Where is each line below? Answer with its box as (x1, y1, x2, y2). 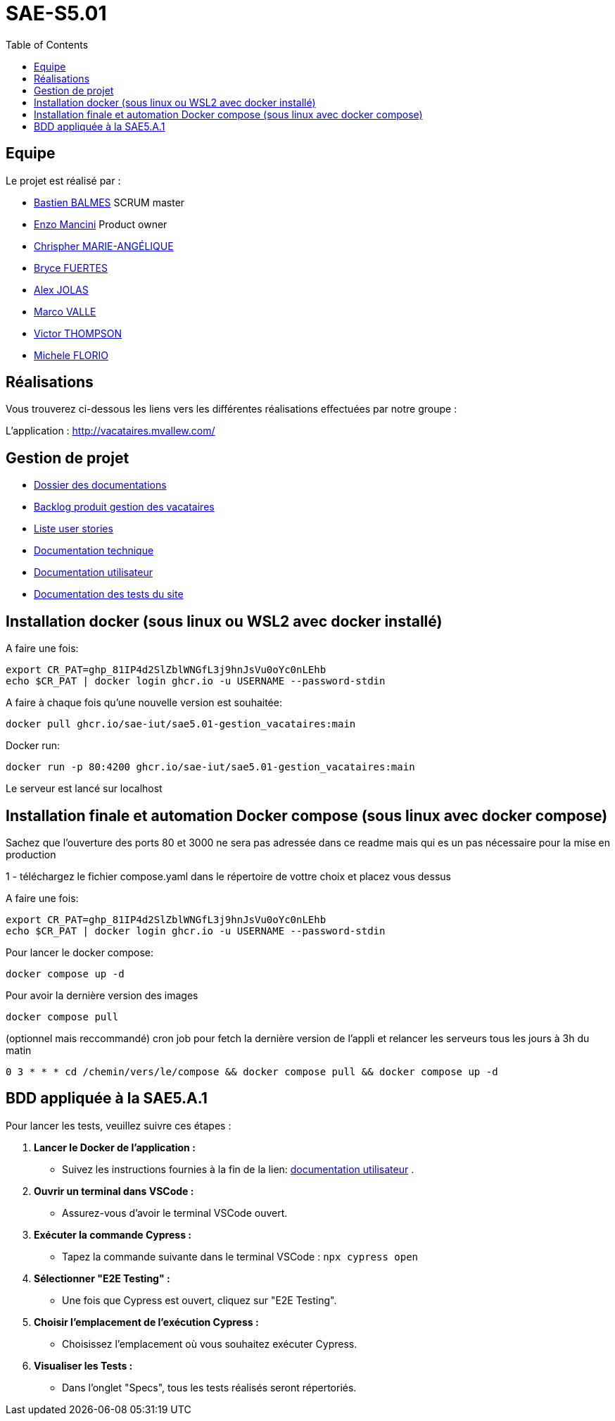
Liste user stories (34, 522, 113, 535)
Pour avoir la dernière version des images (6, 989, 198, 1001)
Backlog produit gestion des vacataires (34, 501, 215, 513)
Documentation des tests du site (34, 588, 184, 601)
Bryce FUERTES (34, 261, 108, 274)
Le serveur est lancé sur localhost (6, 782, 163, 795)
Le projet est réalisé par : (6, 174, 121, 187)
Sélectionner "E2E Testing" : (34, 1272, 170, 1284)
